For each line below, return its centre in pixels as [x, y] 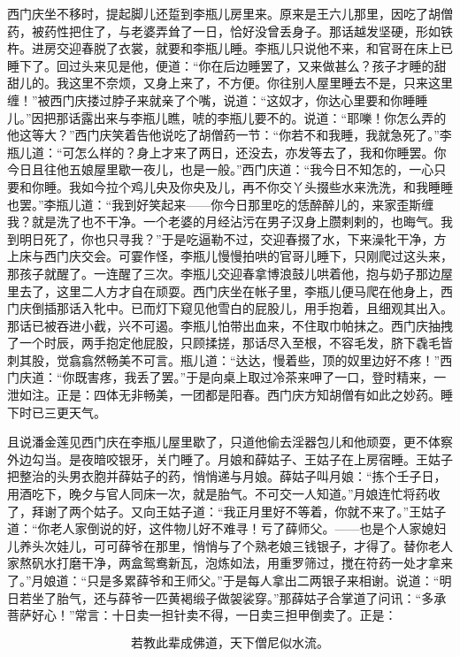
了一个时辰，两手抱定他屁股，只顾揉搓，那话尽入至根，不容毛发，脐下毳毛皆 [230, 343]
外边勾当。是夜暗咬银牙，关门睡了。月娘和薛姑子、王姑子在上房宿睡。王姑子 [230, 458]
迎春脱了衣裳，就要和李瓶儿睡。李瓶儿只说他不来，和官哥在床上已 [261, 48]
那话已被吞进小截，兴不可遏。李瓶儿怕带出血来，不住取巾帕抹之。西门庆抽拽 [230, 325]
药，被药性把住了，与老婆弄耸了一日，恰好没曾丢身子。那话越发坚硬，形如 [224, 31]
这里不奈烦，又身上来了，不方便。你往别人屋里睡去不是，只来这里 [261, 83]
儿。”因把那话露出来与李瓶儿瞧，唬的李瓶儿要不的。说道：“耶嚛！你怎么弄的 [227, 117]
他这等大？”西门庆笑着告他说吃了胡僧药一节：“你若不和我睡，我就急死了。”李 [230, 135]
